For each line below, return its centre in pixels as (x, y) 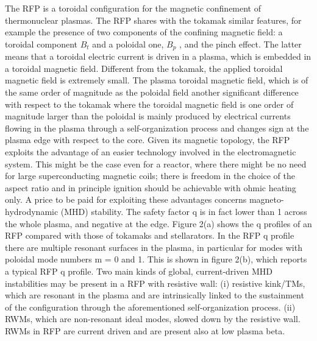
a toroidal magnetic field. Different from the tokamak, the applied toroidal (144, 68)
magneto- (266, 199)
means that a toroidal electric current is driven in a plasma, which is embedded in (158, 56)
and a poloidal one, (128, 44)
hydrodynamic (32, 211)
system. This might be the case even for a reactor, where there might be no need (156, 163)
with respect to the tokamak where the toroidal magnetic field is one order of (149, 104)
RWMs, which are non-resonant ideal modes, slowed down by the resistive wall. (153, 319)
